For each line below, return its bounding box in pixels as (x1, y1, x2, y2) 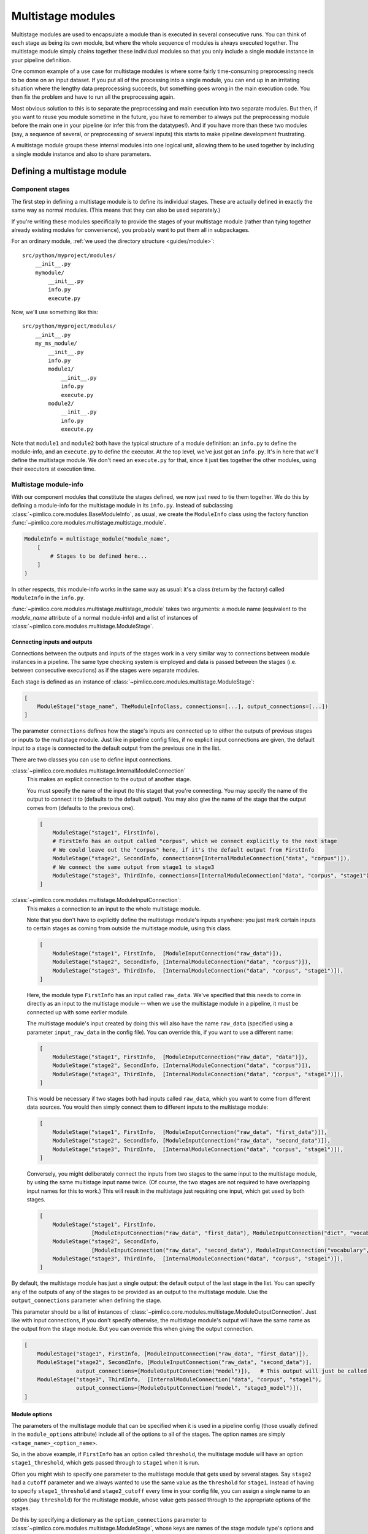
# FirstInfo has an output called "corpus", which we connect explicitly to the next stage (52, 838, 337, 845)
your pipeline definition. (11, 56, 71, 64)
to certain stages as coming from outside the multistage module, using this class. (26, 925, 232, 932)
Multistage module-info (11, 480, 84, 489)
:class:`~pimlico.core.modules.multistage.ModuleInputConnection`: (11, 896, 181, 904)
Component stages (11, 185, 70, 193)
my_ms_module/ (34, 340, 78, 347)
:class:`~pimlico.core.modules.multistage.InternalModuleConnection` (11, 767, 186, 774)
